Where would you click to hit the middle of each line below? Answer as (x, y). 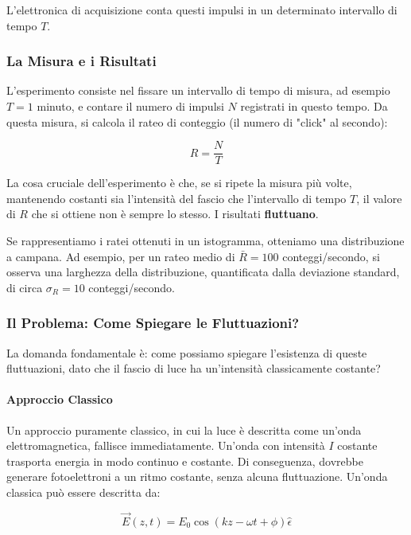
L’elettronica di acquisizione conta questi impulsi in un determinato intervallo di (202, 10)
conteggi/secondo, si (331, 256)
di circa (25, 287)
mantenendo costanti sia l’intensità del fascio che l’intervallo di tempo (176, 198)
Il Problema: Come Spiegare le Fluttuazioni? (153, 323)
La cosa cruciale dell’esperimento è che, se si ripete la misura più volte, (179, 183)
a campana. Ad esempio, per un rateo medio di (121, 256)
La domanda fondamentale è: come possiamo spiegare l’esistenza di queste (187, 352)
